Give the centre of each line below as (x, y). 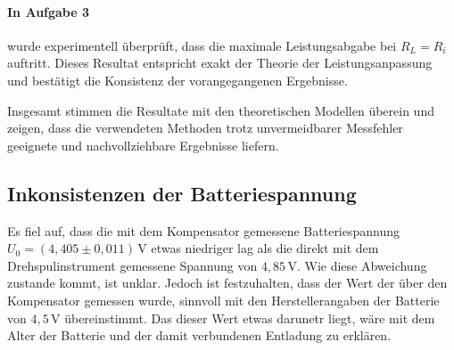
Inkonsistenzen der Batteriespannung (182, 193)
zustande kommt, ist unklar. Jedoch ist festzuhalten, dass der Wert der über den (227, 283)
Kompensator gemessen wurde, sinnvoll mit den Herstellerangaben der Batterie (223, 300)
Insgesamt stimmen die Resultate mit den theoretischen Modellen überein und (221, 110)
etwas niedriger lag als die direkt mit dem (265, 248)
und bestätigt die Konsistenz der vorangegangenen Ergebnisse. (177, 80)
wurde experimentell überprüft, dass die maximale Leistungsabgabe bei (202, 45)
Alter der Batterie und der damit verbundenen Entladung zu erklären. (199, 335)
